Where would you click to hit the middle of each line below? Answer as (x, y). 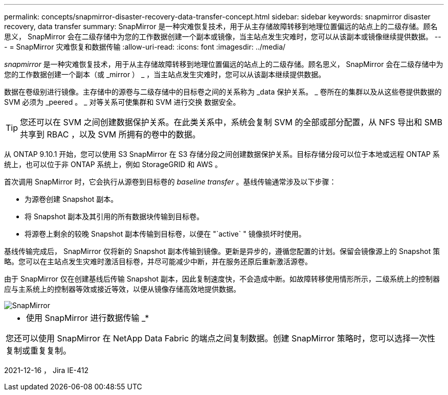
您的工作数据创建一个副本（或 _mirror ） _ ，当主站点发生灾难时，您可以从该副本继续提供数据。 (165, 74)
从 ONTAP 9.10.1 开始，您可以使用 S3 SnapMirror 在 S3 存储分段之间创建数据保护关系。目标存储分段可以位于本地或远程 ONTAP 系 (222, 154)
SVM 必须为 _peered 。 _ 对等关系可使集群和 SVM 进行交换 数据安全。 (122, 102)
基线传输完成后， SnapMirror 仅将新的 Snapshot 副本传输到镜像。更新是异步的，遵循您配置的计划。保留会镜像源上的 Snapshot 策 (222, 251)
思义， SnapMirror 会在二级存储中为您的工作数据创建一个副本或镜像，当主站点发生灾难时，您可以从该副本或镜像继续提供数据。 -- (223, 37)
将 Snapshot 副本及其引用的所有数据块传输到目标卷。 (114, 216)
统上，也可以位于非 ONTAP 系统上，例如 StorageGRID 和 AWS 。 (113, 164)
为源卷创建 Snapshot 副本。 (71, 199)
